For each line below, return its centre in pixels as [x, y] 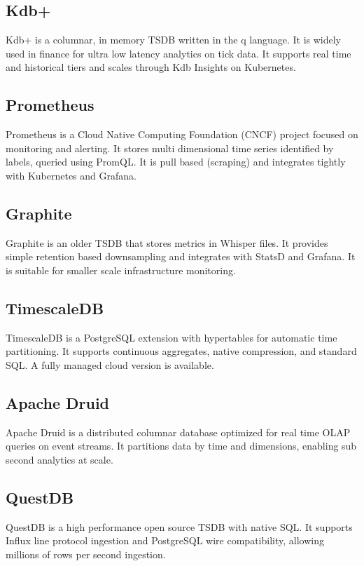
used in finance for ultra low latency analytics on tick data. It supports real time [178, 53]
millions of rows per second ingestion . [86, 554]
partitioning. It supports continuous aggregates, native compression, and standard [181, 351]
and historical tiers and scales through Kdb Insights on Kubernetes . [151, 67]
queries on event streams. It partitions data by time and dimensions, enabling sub [181, 446]
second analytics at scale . [59, 459]
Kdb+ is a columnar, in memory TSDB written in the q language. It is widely [173, 40]
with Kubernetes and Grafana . [71, 175]
